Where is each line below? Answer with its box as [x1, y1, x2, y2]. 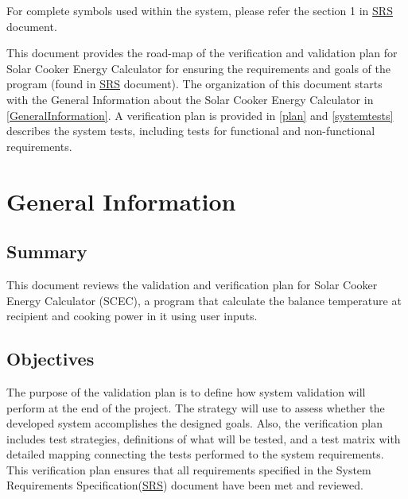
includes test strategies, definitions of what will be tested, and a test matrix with [6, 430, 401, 447]
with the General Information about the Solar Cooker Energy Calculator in [6, 91, 374, 107]
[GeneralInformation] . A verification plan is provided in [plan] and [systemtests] [6, 106, 394, 123]
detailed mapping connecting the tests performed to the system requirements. [6, 446, 384, 462]
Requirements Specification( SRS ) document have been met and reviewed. [6, 477, 363, 493]
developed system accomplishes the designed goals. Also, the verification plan [6, 415, 383, 431]
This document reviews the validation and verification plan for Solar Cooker [6, 276, 378, 292]
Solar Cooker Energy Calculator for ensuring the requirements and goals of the [6, 60, 391, 76]
